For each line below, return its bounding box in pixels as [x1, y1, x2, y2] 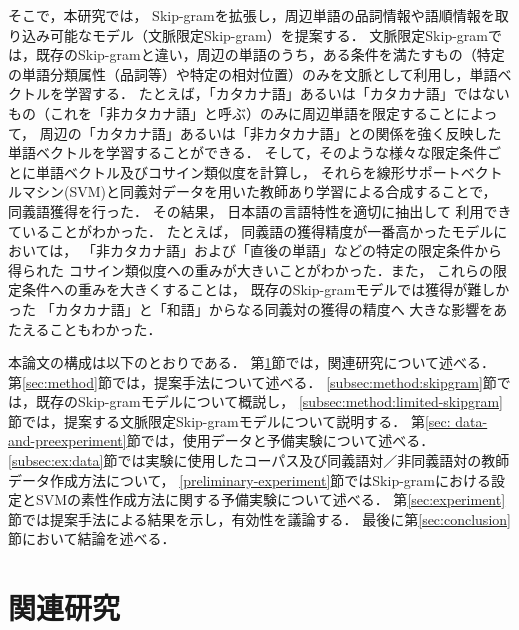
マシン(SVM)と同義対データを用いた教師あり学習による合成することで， [21, 181, 497, 202]
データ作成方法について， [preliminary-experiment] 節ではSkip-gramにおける [8, 469, 491, 490]
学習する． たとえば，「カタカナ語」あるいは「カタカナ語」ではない [63, 83, 510, 104]
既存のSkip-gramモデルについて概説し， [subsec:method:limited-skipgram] [35, 391, 503, 412]
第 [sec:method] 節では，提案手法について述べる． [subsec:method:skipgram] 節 [8, 371, 497, 392]
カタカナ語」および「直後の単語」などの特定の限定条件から [109, 240, 502, 261]
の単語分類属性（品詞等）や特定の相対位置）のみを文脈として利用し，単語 [8, 63, 498, 84]
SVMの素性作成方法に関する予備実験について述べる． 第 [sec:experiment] [35, 489, 506, 510]
